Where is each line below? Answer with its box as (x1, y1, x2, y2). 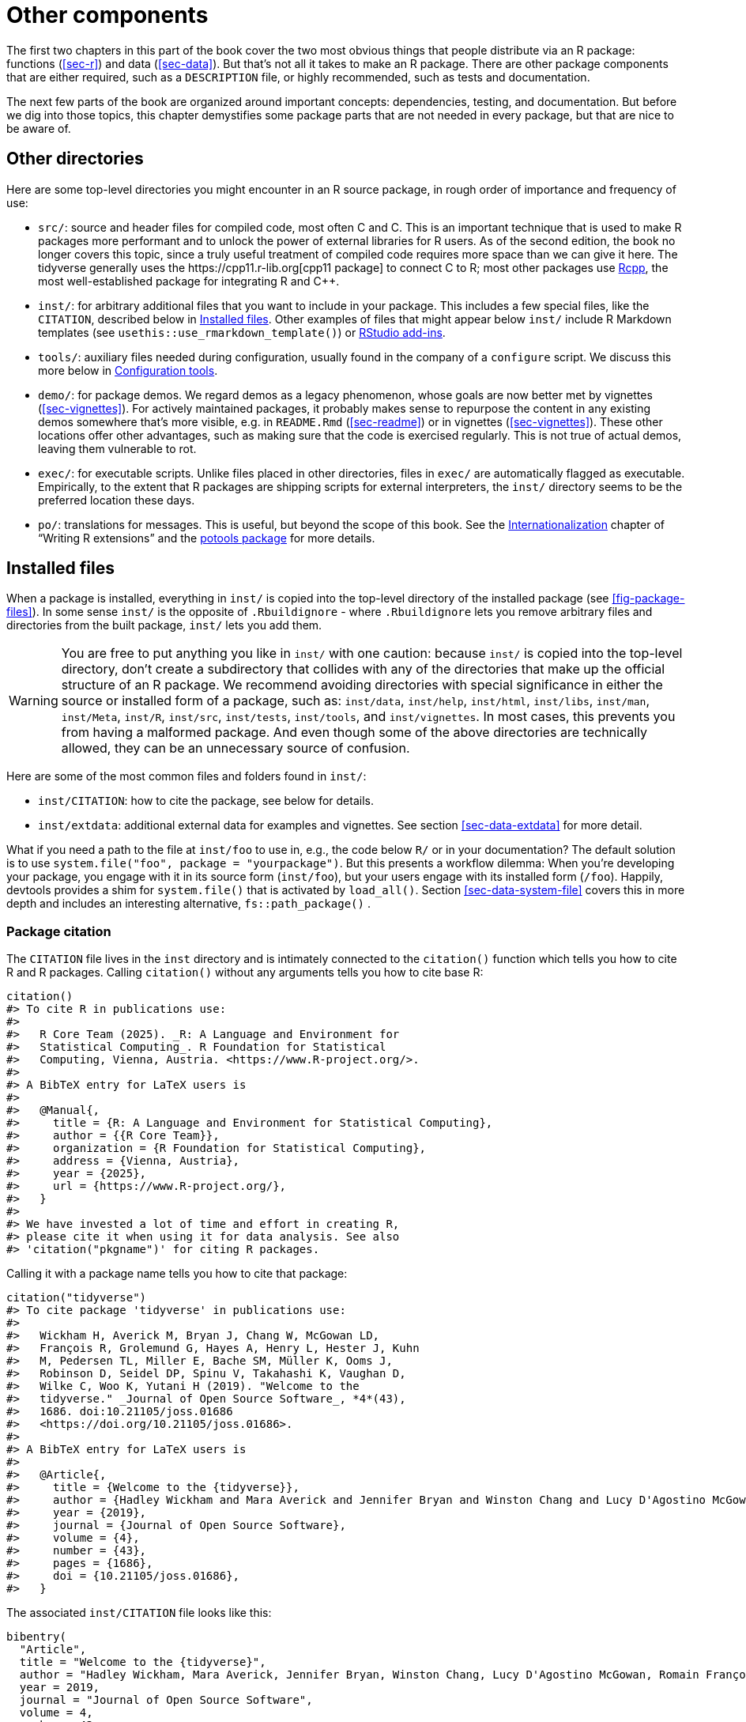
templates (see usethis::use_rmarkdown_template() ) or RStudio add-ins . (38, 325, 446, 339)
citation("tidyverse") (6, 1291, 147, 1305)
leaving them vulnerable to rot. (38, 441, 197, 455)
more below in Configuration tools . (38, 363, 218, 377)
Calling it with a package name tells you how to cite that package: (6, 1267, 348, 1281)
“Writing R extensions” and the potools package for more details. (38, 531, 375, 545)
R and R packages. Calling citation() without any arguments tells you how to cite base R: (6, 965, 484, 980)
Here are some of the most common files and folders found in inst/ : (6, 769, 367, 784)
